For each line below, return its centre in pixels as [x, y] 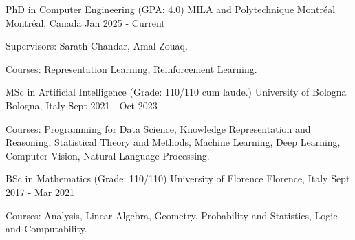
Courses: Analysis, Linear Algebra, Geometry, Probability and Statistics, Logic [172, 215]
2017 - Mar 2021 [40, 192]
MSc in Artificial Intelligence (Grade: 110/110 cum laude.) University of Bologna [176, 92]
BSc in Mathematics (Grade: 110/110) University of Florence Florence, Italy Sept [178, 178]
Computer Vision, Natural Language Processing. [108, 155]
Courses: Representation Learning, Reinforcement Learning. [131, 68]
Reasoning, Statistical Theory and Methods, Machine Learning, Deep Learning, [173, 142]
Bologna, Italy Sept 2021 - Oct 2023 [82, 105]
